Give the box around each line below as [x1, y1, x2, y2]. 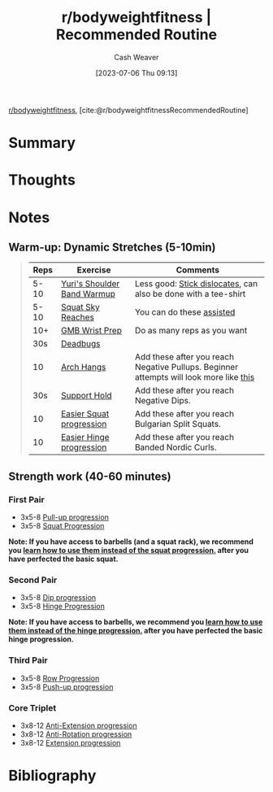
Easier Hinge [60, 432, 110, 443]
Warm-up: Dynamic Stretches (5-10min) [8, 240, 217, 254]
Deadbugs [60, 338, 101, 350]
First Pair [8, 494, 45, 505]
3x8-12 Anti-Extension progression [19, 720, 137, 730]
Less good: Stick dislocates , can [134, 278, 258, 289]
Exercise [76, 264, 111, 276]
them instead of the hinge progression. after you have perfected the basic [8, 626, 263, 636]
